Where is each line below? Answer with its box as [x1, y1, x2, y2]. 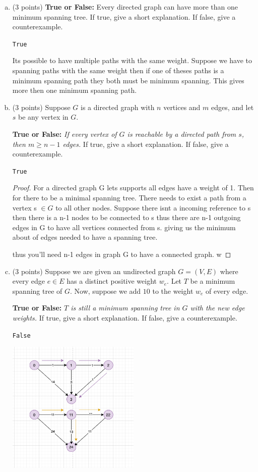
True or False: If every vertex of [12, 129, 117, 139]
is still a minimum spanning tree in [71, 302, 180, 313]
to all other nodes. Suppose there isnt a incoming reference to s [55, 202, 251, 213]
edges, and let [211, 101, 254, 112]
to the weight [152, 285, 193, 296]
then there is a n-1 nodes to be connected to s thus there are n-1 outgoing [12, 212, 241, 223]
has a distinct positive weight [67, 276, 157, 286]
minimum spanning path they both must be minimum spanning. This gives [12, 75, 244, 85]
